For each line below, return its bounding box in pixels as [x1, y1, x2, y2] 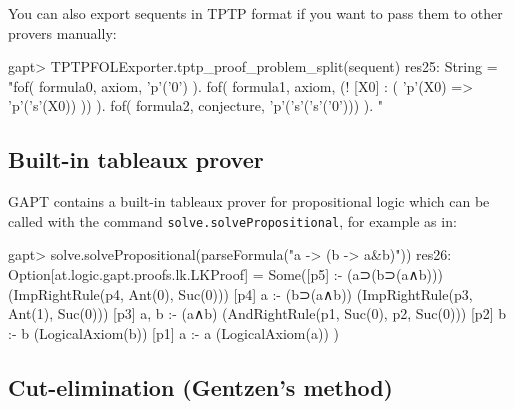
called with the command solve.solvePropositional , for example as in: [8, 210, 457, 231]
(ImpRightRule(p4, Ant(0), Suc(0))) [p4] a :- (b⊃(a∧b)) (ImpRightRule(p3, [8, 283, 473, 304]
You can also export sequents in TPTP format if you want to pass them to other [8, 3, 503, 23]
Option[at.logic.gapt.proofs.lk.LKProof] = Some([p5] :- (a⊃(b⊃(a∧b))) [8, 264, 443, 285]
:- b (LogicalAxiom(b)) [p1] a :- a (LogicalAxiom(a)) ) [8, 322, 339, 343]
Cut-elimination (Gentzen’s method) [8, 371, 393, 402]
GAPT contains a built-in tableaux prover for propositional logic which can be [8, 191, 490, 212]
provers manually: [8, 22, 117, 43]
